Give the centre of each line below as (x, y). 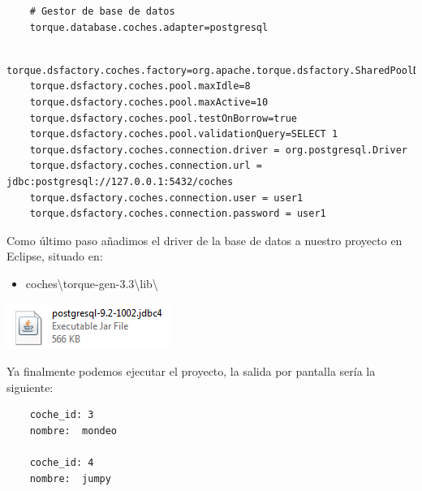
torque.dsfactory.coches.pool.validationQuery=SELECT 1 (184, 134)
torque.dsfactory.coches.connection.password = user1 (178, 214)
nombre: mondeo (73, 431)
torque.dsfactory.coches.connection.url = (146, 166)
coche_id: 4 (62, 463)
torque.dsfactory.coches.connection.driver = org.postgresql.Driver (218, 150)
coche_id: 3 (62, 415)
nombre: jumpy (70, 478)
